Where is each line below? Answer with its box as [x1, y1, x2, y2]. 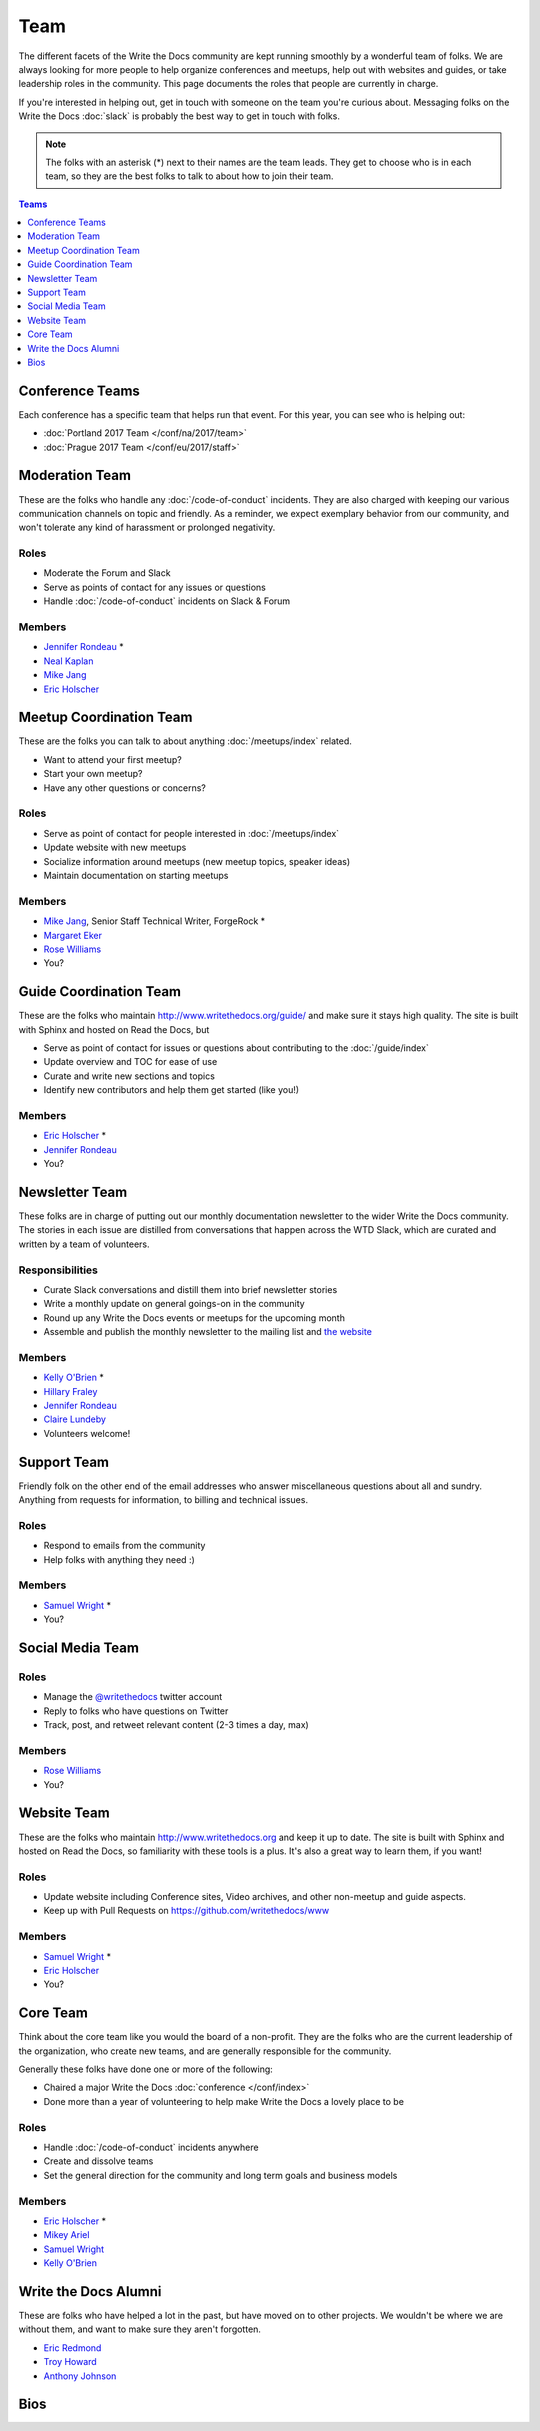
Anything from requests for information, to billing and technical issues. [18, 1494, 309, 1506]
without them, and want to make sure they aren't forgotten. [18, 2323, 262, 2335]
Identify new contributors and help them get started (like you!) [43, 1084, 300, 1096]
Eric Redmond [43, 2341, 102, 2354]
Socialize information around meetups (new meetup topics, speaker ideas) [43, 855, 351, 867]
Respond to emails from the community [43, 1540, 206, 1552]
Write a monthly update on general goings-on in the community [43, 1298, 305, 1310]
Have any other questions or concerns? [43, 781, 207, 794]
